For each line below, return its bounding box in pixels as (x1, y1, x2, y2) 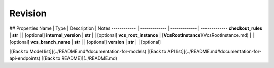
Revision (9, 8, 47, 19)
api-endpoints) (9, 55, 41, 61)
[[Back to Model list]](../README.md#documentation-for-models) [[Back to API (9, 48, 175, 54)
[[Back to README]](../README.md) (41, 55, 118, 61)
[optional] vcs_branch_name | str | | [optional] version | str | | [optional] (9, 39, 161, 45)
